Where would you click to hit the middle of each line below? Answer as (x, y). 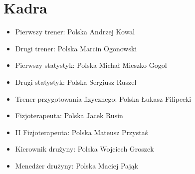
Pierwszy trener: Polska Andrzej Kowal (75, 32)
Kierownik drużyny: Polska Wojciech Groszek (85, 149)
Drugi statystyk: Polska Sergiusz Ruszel (76, 82)
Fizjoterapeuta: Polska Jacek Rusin (69, 115)
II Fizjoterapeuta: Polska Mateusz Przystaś (82, 132)
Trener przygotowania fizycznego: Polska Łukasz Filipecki (103, 98)
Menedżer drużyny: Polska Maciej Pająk (77, 165)
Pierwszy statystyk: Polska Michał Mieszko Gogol (91, 65)
